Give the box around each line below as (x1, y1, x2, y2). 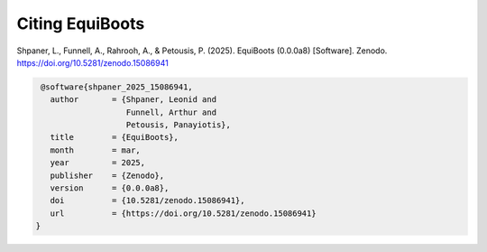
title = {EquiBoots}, (50, 132, 179, 143)
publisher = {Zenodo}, (50, 170, 165, 181)
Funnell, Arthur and (125, 107, 216, 117)
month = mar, (50, 145, 142, 155)
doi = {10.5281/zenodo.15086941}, (50, 195, 245, 206)
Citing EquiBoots (16, 14, 145, 33)
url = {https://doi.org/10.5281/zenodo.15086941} (50, 208, 317, 219)
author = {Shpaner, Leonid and (50, 95, 216, 105)
